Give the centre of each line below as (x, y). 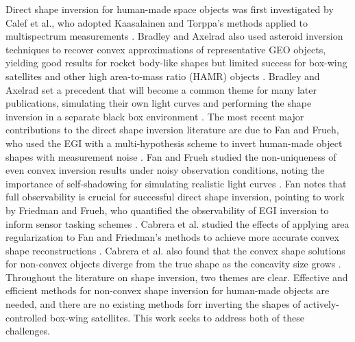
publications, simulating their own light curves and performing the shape (159, 103)
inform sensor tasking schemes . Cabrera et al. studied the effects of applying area (177, 223)
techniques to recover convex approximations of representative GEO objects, (166, 49)
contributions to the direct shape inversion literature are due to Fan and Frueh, (172, 130)
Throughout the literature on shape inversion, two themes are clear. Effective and (177, 277)
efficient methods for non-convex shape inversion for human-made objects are (168, 290)
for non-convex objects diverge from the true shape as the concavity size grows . (173, 264)
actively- (322, 304)
